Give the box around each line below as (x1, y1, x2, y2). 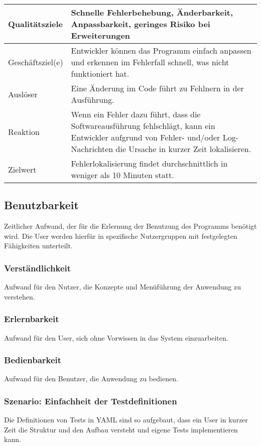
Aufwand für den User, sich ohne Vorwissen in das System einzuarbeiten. (4, 332, 228, 343)
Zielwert (8, 163, 37, 175)
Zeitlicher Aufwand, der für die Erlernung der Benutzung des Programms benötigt (4, 221, 257, 231)
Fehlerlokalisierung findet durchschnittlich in (71, 158, 228, 169)
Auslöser (8, 88, 38, 100)
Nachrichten (71, 143, 113, 155)
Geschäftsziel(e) (8, 56, 63, 68)
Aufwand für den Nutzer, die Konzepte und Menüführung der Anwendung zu (4, 281, 241, 292)
